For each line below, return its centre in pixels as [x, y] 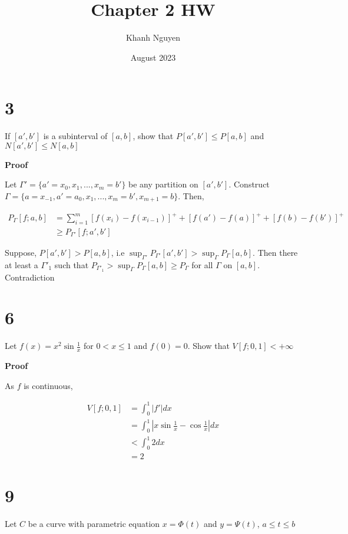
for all [202, 264]
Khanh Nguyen [153, 37]
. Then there [275, 252]
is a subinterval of [75, 136]
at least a [21, 264]
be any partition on [163, 184]
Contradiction [30, 277]
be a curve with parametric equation [94, 524]
